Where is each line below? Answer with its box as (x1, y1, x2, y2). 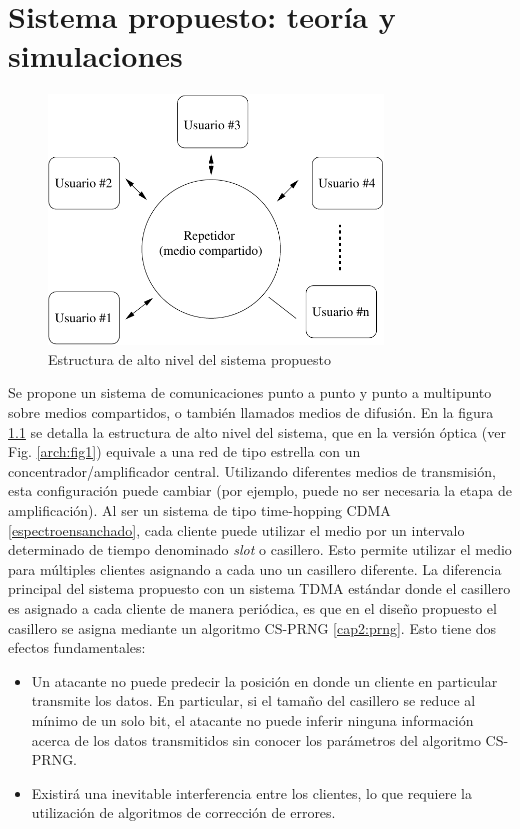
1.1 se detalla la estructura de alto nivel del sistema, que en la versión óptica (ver (8, 421, 506, 442)
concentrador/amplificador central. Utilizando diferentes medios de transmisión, (8, 460, 496, 481)
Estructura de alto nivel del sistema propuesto (48, 348, 331, 369)
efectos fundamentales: (8, 637, 146, 658)
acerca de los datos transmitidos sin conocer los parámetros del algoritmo (31, 729, 481, 750)
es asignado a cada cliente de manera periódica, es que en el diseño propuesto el (8, 597, 497, 618)
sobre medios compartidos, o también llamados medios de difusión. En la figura (8, 402, 494, 423)
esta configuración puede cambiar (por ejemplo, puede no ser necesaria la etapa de (8, 480, 513, 501)
